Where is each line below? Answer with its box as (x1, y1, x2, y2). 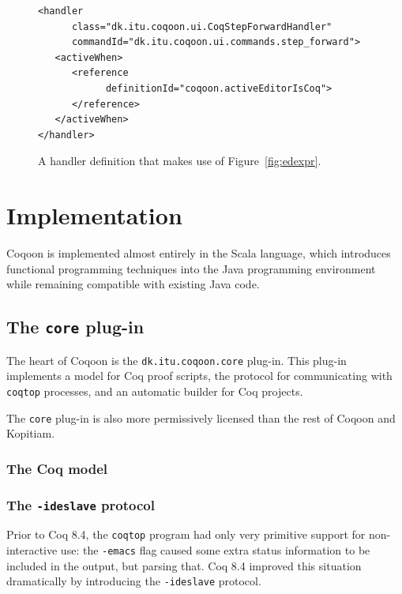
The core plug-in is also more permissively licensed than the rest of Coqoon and (6, 409, 396, 426)
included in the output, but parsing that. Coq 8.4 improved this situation (6, 557, 362, 573)
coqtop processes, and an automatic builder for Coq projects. (6, 382, 303, 399)
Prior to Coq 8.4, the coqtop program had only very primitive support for (6, 526, 366, 543)
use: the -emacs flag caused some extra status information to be (60, 542, 370, 558)
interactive (6, 542, 58, 558)
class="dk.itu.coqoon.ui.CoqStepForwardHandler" (71, 21, 332, 32)
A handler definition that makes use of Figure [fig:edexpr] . (38, 152, 321, 169)
